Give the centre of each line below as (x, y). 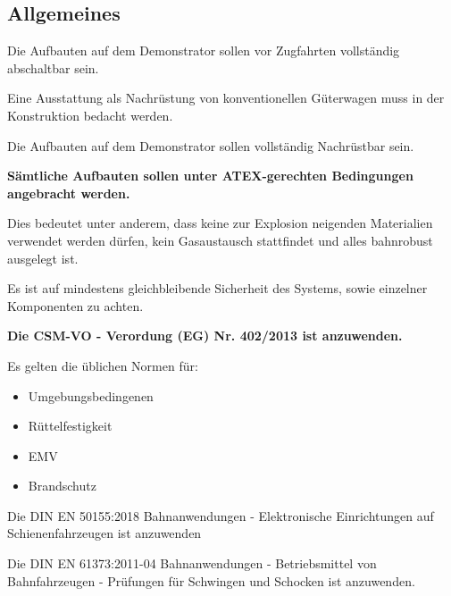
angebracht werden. (69, 193)
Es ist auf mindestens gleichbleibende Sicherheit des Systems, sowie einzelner (217, 288)
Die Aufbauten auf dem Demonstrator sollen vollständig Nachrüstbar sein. (211, 145)
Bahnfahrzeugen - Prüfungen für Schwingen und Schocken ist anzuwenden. (211, 580)
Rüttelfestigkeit (70, 426)
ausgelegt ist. (43, 258)
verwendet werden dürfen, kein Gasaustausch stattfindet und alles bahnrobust (220, 240)
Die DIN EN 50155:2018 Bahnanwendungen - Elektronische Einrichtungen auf (221, 515)
